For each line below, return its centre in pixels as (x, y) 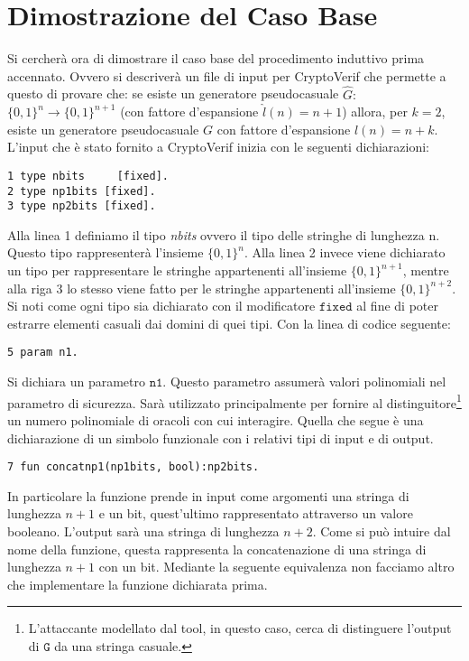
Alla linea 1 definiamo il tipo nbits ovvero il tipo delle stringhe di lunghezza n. (224, 234)
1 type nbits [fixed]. (88, 176)
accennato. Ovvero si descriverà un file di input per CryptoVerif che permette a (227, 75)
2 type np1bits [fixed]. (82, 191)
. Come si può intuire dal (382, 531)
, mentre (426, 270)
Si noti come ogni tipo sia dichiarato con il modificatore (161, 306)
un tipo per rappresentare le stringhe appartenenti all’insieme (177, 270)
